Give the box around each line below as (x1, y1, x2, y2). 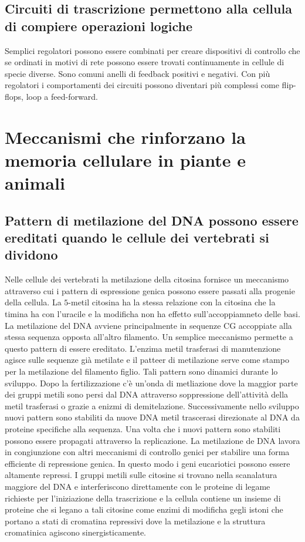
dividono (5, 245, 58, 264)
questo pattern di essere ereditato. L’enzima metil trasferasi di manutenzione (5, 342, 281, 354)
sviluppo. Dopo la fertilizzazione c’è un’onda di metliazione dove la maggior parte (5, 376, 298, 389)
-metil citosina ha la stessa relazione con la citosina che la (68, 296, 276, 308)
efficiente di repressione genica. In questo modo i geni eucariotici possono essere (5, 457, 290, 469)
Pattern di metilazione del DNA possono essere (5, 211, 299, 229)
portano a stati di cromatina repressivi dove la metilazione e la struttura (5, 514, 266, 527)
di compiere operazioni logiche (5, 16, 193, 35)
